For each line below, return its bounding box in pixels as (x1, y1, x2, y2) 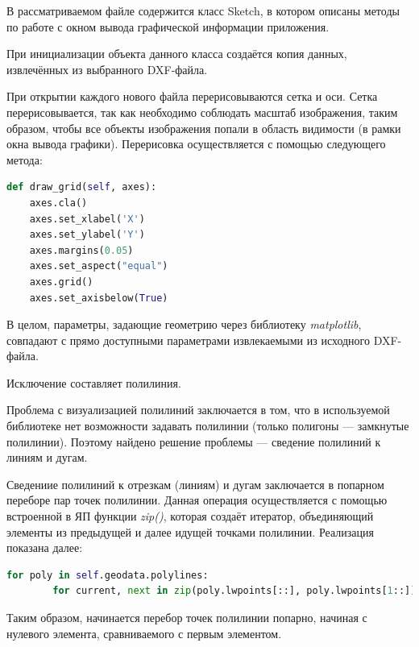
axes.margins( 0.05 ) (29, 244, 134, 256)
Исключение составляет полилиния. (6, 374, 181, 391)
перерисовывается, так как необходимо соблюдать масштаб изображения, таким (6, 103, 398, 120)
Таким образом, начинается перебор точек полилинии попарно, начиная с (6, 609, 367, 625)
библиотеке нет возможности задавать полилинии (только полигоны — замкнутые (6, 417, 409, 434)
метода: (6, 151, 43, 168)
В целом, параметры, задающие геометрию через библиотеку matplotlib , (6, 316, 362, 333)
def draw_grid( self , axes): (6, 181, 157, 193)
